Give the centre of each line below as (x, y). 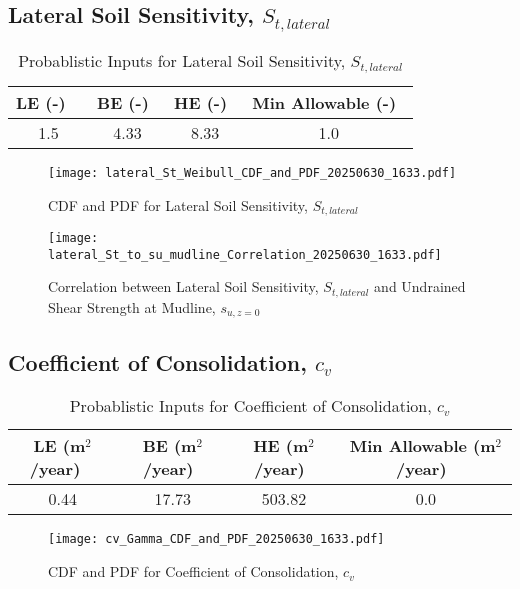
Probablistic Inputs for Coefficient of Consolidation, (250, 406)
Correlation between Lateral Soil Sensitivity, (183, 286)
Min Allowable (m (422, 446)
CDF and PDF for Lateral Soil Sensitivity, (178, 204)
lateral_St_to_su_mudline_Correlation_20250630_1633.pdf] (245, 254)
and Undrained (420, 286)
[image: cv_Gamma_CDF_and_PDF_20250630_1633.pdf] (216, 539)
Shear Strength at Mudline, (132, 306)
